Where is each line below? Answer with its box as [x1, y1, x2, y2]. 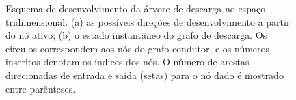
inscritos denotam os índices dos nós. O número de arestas [5, 54, 250, 69]
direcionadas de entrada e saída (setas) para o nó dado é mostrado [5, 67, 284, 82]
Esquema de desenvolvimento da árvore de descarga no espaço [5, 1, 266, 15]
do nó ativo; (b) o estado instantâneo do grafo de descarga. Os [5, 28, 267, 42]
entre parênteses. [5, 81, 76, 95]
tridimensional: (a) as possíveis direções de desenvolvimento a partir [5, 14, 291, 29]
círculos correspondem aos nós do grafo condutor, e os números [5, 41, 270, 55]
